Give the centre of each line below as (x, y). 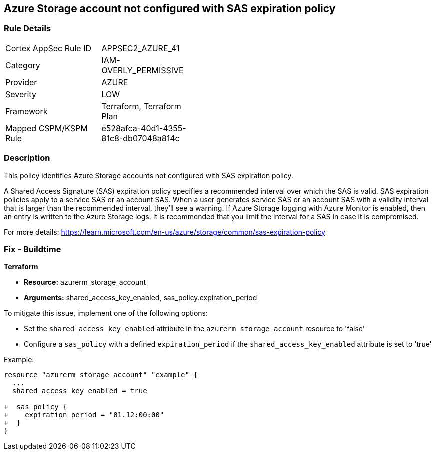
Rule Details (28, 29)
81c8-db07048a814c (141, 138)
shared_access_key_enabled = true (80, 391)
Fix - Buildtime (33, 249)
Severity (21, 94)
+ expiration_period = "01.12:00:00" (84, 415)
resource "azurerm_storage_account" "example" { (101, 375)
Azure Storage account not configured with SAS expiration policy (170, 9)
